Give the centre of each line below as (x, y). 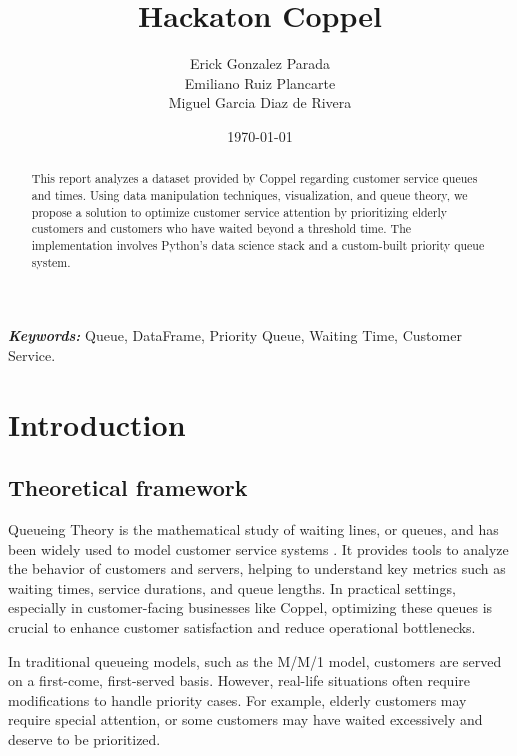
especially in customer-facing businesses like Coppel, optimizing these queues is (250, 607)
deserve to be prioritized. (84, 738)
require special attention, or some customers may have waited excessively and (245, 719)
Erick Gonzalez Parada (260, 63)
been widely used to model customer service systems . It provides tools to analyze (258, 548)
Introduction (97, 423)
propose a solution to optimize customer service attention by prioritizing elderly (239, 211)
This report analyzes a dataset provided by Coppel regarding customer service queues (254, 178)
